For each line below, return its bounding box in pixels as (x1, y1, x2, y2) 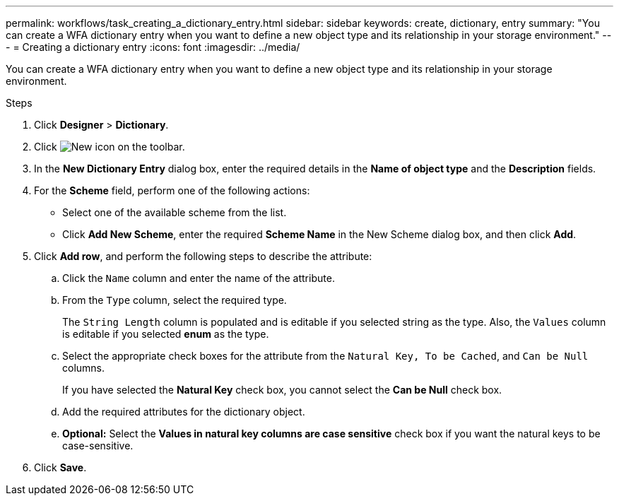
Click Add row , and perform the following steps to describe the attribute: (34, 250, 372, 262)
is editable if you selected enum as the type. (62, 328, 269, 340)
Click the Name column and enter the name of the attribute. (62, 272, 335, 284)
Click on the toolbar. (34, 141, 185, 153)
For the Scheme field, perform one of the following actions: (34, 184, 310, 196)
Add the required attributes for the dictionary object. (62, 406, 305, 418)
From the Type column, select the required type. (62, 294, 287, 306)
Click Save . (34, 461, 87, 473)
